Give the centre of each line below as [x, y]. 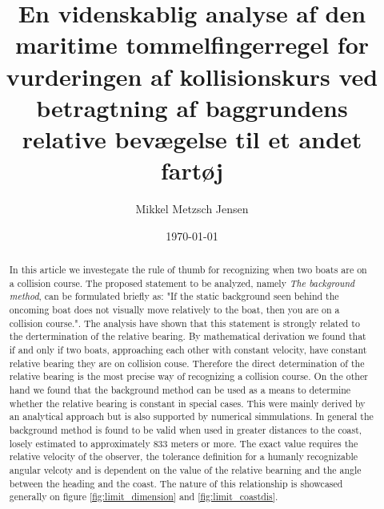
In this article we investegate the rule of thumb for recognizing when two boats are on [188, 270]
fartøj [192, 170]
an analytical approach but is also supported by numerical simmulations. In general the [191, 416]
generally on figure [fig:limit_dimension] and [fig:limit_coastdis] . [144, 497]
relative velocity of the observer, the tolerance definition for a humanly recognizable [184, 456]
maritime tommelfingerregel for [192, 44]
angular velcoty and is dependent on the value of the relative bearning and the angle [185, 469]
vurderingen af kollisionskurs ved [192, 76]
